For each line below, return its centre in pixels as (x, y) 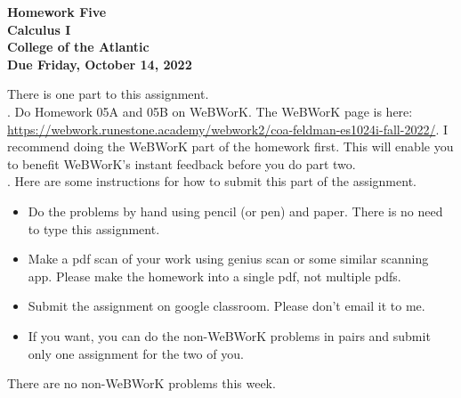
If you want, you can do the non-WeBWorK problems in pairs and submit (229, 335)
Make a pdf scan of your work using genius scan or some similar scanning (228, 259)
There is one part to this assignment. (108, 94)
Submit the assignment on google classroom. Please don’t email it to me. (226, 306)
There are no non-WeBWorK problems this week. (142, 383)
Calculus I (39, 29)
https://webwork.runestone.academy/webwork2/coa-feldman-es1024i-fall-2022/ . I (227, 129)
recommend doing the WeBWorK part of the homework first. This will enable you (230, 146)
